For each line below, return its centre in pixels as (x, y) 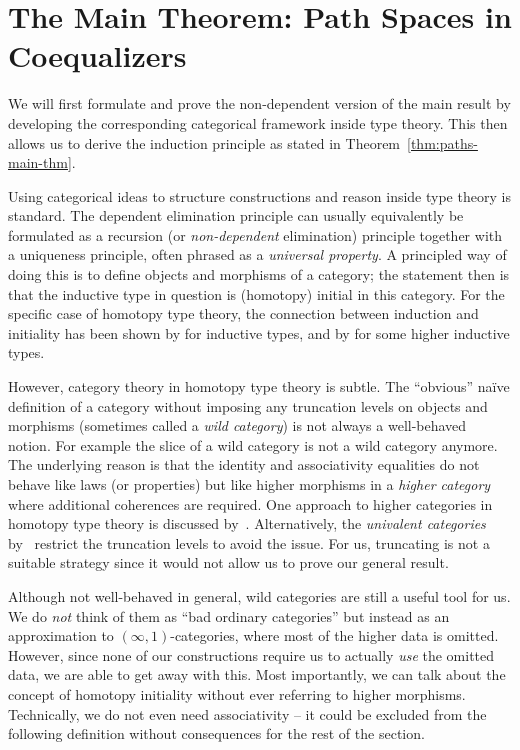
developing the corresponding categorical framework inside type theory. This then (258, 122)
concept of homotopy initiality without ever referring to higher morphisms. (237, 693)
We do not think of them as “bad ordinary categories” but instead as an (229, 615)
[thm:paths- (442, 142)
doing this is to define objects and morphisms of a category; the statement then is (259, 274)
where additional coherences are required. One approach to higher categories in (250, 503)
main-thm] (40, 162)
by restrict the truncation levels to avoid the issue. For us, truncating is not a (249, 542)
